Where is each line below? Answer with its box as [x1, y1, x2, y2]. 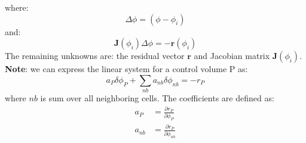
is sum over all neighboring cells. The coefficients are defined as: [40, 92, 274, 104]
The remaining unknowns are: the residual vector [5, 49, 185, 62]
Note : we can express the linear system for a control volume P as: [5, 63, 248, 75]
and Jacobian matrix [194, 49, 270, 62]
